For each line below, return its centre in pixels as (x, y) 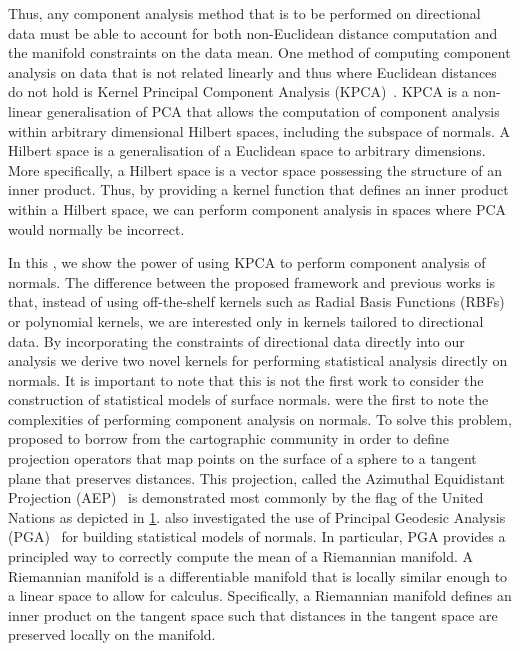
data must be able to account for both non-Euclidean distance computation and (253, 32)
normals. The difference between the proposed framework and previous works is (252, 281)
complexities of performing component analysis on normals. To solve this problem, (260, 418)
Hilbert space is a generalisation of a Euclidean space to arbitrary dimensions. (247, 150)
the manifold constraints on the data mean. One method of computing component (259, 52)
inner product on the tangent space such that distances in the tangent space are (253, 614)
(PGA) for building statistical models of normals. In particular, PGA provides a (257, 536)
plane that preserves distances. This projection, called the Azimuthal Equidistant (257, 477)
